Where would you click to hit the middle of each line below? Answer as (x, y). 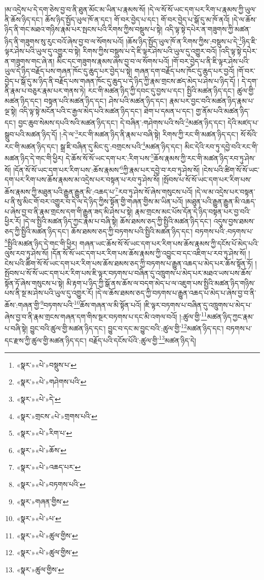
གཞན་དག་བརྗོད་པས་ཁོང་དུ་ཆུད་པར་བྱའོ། (184, 71)
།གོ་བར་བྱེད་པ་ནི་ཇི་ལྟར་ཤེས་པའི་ (211, 61)
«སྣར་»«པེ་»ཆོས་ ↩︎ (42, 450)
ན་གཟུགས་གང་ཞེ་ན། (30, 61)
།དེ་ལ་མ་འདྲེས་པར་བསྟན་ (225, 191)
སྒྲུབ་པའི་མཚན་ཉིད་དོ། (31, 134)
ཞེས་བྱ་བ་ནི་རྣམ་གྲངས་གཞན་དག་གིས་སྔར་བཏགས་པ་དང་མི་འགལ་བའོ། (91, 316)
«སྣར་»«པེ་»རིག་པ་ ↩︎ (44, 433)
